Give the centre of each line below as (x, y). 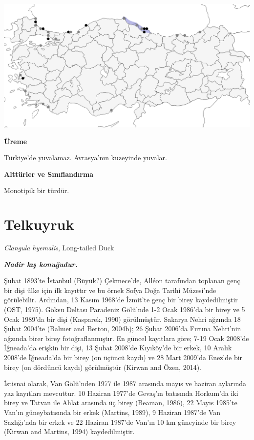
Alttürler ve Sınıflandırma (49, 174)
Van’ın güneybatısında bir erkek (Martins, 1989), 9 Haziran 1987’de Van (112, 412)
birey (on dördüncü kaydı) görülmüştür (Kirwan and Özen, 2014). (103, 367)
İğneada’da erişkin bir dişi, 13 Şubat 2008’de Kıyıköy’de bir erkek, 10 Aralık (118, 348)
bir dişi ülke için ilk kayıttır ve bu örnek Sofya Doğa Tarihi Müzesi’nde (110, 290)
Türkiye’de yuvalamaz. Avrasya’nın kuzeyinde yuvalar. (85, 158)
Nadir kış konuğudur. (41, 264)
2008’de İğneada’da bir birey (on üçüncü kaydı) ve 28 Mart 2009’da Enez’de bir (123, 357)
